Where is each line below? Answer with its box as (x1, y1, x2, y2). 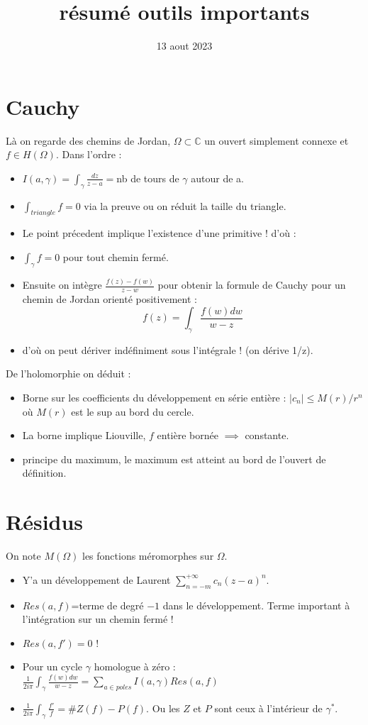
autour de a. (191, 170, 245, 185)
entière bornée (157, 428, 218, 443)
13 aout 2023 (156, 38, 213, 53)
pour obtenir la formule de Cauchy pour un (157, 277, 346, 292)
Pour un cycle (22, 659, 83, 674)
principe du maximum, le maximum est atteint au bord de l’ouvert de (22, 451, 326, 466)
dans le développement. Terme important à (162, 597, 350, 612)
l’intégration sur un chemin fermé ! (22, 611, 174, 626)
